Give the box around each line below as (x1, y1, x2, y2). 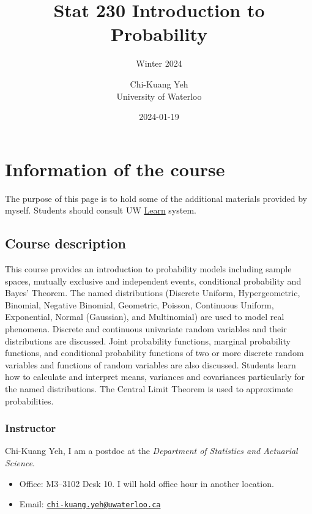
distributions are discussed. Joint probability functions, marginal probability (5, 334, 291, 347)
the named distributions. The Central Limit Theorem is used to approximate (5, 382, 293, 395)
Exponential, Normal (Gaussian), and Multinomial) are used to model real (5, 310, 284, 323)
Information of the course (5, 156, 225, 181)
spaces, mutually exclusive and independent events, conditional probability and (5, 274, 302, 287)
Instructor (5, 420, 56, 436)
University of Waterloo (116, 89, 202, 102)
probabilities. (5, 394, 54, 407)
